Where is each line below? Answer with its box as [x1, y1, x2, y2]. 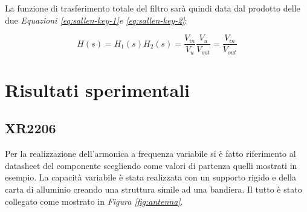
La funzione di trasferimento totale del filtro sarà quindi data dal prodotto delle [5, 2, 300, 14]
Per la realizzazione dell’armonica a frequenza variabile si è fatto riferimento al [5, 147, 296, 160]
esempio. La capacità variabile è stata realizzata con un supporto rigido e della [5, 171, 297, 184]
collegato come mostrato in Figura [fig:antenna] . [5, 194, 183, 207]
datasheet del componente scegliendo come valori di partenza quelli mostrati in [5, 159, 297, 171]
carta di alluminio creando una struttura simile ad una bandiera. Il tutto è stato [5, 183, 302, 196]
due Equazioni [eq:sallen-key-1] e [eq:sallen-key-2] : [5, 13, 187, 26]
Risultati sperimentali [5, 77, 190, 102]
